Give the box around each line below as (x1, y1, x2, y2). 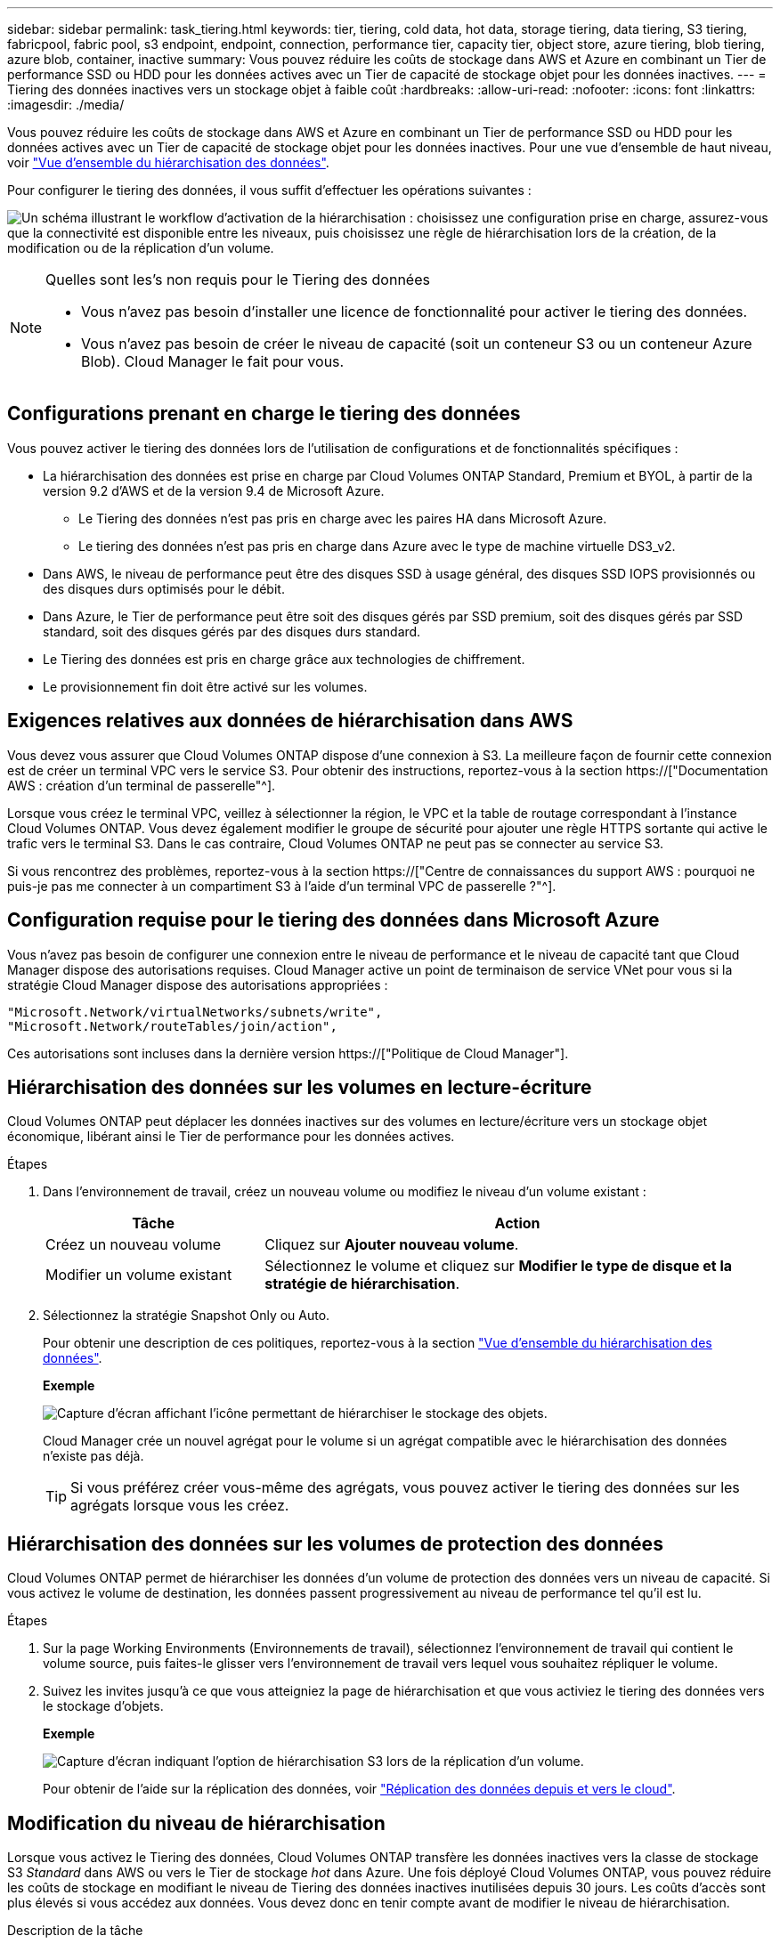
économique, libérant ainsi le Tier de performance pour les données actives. (7, 1129, 455, 1145)
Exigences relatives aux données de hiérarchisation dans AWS (7, 709, 573, 733)
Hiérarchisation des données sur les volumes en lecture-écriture (7, 1075, 592, 1098)
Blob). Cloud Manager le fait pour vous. (81, 352, 345, 370)
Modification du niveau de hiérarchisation (7, 1811, 386, 1835)
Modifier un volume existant (45, 1266, 232, 1284)
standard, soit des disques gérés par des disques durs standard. (43, 623, 421, 639)
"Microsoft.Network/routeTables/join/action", (7, 1018, 337, 1033)
